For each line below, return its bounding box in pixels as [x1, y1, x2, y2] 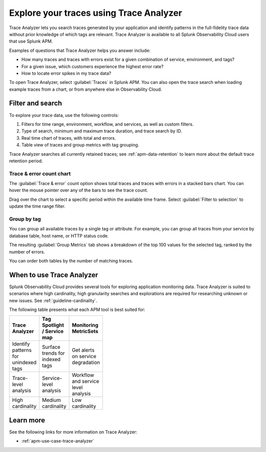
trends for [42, 350, 65, 357]
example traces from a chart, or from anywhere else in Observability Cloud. [9, 86, 162, 92]
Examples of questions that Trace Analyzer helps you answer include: [9, 47, 151, 53]
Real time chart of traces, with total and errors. [21, 135, 116, 141]
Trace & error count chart [9, 170, 71, 177]
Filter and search [9, 99, 63, 108]
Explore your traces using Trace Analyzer [9, 7, 182, 18]
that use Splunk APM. [9, 38, 53, 44]
